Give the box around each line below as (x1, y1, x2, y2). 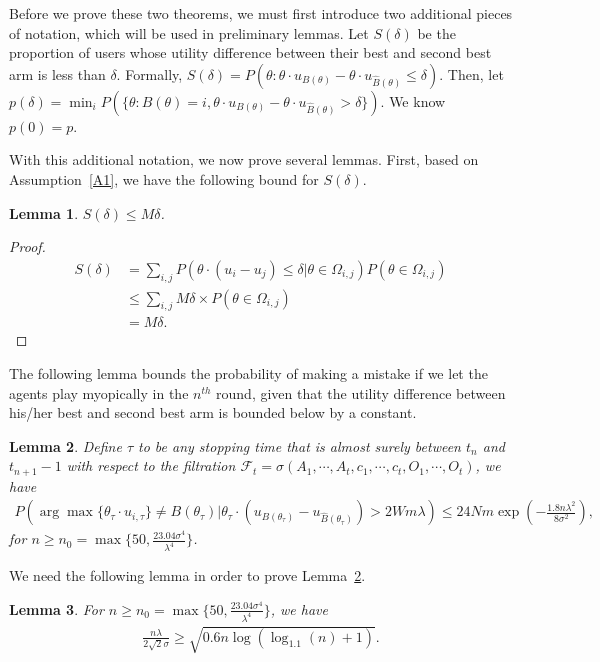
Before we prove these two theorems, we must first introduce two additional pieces (9, 3, 513, 23)
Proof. (9, 236, 46, 257)
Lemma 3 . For (9, 598, 104, 619)
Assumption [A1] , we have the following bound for (9, 168, 319, 189)
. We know (380, 90, 446, 111)
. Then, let (439, 63, 504, 84)
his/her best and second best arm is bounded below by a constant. (9, 402, 417, 423)
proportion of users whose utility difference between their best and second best (9, 42, 492, 63)
